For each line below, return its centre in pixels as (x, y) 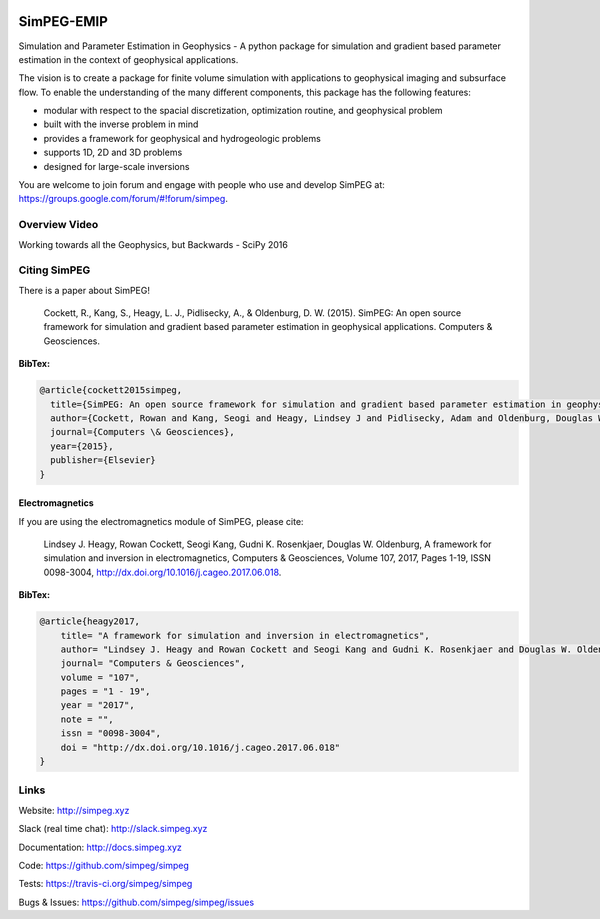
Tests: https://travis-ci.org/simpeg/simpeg (105, 884)
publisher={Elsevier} (103, 460)
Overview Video (58, 225)
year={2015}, (82, 446)
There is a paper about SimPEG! (84, 290)
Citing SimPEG (54, 270)
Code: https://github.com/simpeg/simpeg (104, 865)
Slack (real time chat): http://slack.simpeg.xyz (113, 829)
